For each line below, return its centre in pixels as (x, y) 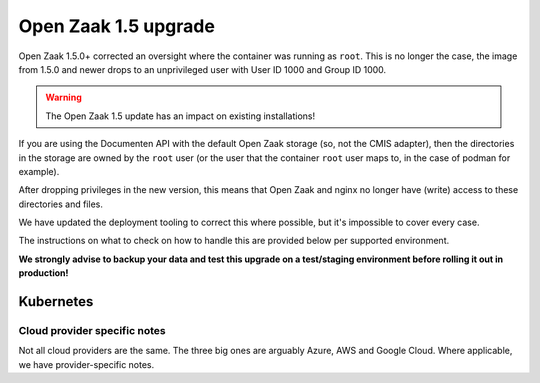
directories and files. (61, 204)
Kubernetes (56, 301)
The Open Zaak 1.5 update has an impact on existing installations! (180, 116)
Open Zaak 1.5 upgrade (116, 26)
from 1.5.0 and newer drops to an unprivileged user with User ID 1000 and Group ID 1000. (202, 69)
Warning (63, 97)
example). (39, 171)
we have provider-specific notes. (86, 364)
